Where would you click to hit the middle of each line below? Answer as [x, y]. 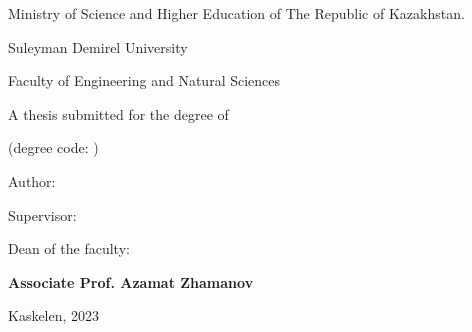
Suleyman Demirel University [98, 46]
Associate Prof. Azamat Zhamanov [131, 281]
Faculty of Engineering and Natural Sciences [144, 80]
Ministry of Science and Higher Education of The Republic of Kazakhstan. [236, 13]
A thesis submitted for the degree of [118, 113]
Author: [32, 180]
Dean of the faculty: [69, 248]
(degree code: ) [53, 147]
